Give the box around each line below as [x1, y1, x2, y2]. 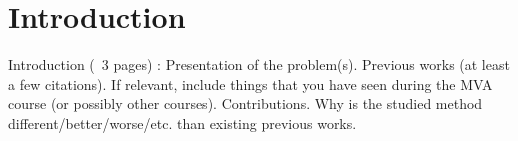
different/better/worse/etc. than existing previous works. [8, 112, 357, 133]
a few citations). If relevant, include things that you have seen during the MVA [8, 73, 493, 94]
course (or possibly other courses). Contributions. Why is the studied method [8, 93, 483, 114]
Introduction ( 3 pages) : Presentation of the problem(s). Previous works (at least [8, 54, 510, 75]
